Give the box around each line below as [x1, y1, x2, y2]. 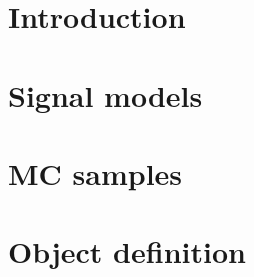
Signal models [8, 74, 203, 115]
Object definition [8, 231, 246, 272]
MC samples [8, 152, 183, 193]
